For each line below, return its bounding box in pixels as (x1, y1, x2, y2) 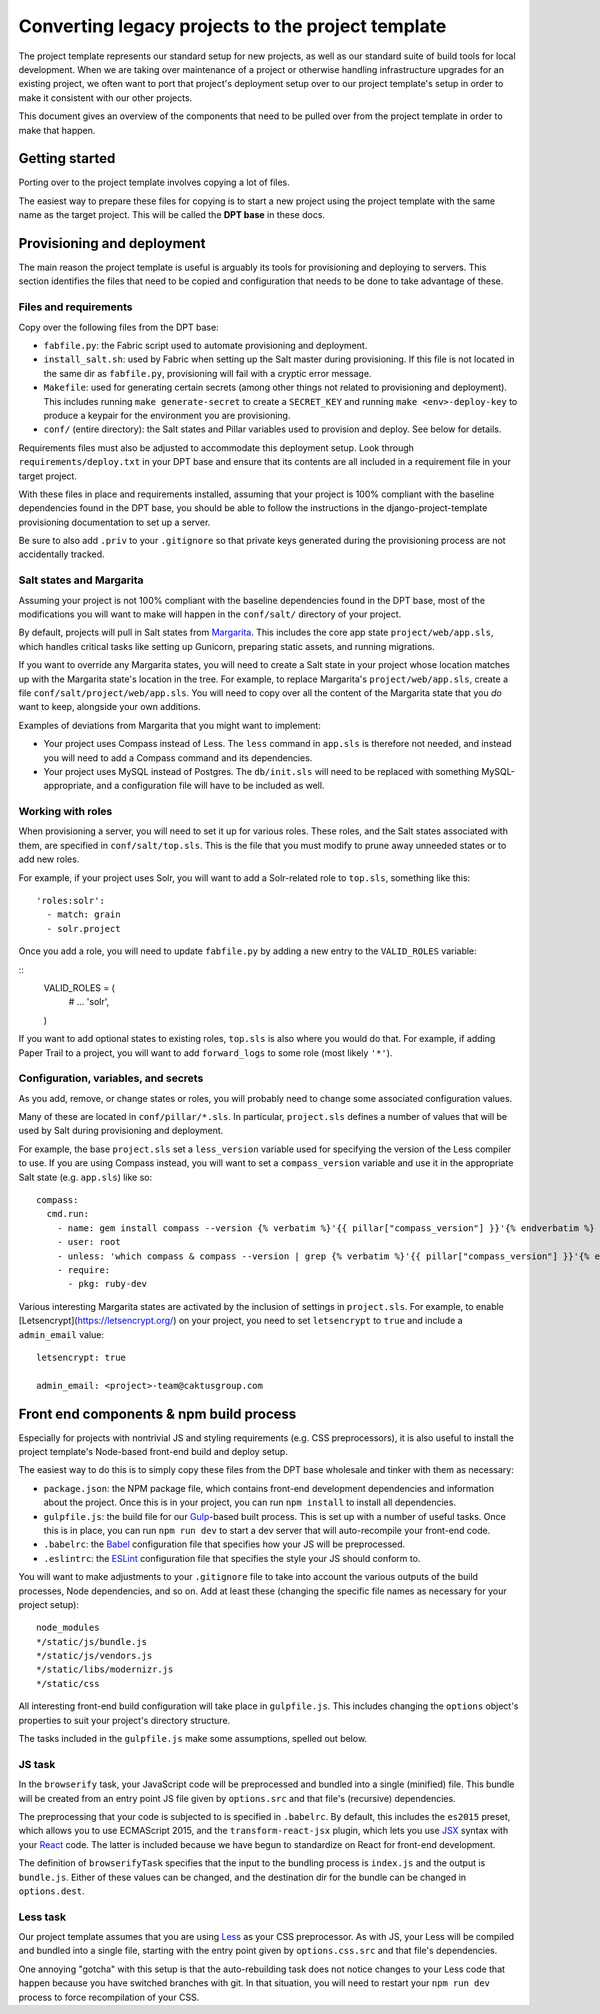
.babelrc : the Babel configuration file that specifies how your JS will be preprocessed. (43, 1538, 406, 1550)
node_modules (36, 1622, 100, 1634)
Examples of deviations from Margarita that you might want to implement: (18, 719, 322, 731)
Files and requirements (18, 300, 133, 314)
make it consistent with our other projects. (18, 91, 193, 104)
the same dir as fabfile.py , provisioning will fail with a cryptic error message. (43, 367, 372, 379)
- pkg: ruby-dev (67, 1278, 148, 1290)
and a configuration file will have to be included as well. (96, 780, 325, 792)
